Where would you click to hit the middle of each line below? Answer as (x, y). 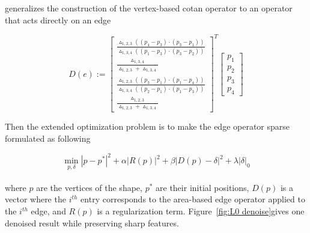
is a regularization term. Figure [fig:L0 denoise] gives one (201, 211)
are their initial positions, (202, 187)
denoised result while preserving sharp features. (92, 222)
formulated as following (48, 138)
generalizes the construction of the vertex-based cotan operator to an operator (149, 8)
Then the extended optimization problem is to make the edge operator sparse (147, 126)
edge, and (48, 211)
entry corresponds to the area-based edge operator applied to (193, 199)
